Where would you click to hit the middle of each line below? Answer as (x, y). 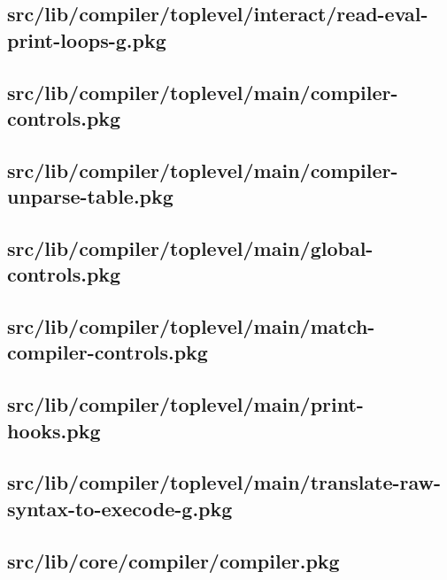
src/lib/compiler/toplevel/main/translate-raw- (224, 482)
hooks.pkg (54, 430)
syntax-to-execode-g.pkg (120, 508)
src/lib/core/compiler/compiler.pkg (173, 560)
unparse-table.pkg (90, 196)
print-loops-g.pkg (87, 39)
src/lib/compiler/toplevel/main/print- (185, 404)
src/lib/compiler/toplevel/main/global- (190, 247)
